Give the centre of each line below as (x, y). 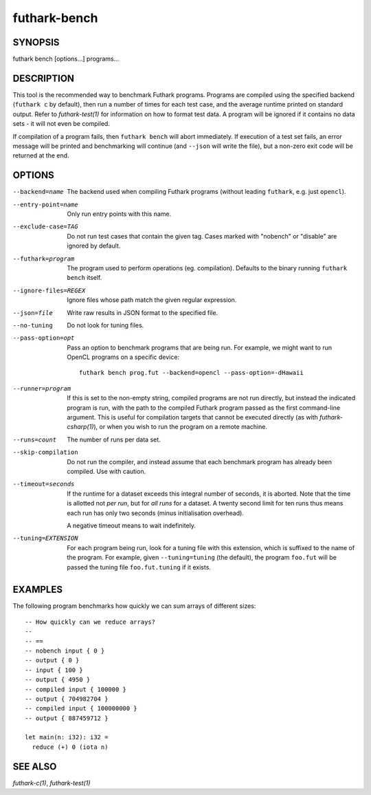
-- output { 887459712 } (67, 718)
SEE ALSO (35, 766)
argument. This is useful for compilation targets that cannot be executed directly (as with (193, 417)
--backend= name (38, 192)
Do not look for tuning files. (105, 325)
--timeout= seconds (44, 484)
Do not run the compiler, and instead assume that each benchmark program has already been (200, 461)
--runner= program (42, 388)
